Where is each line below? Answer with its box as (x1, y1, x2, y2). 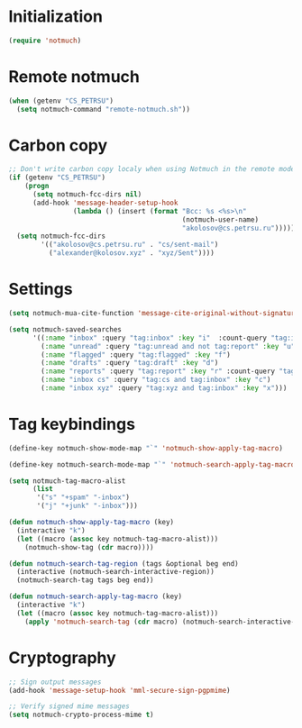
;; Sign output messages (8, 678, 102, 687)
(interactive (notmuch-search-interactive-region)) (16, 568, 215, 577)
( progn (24, 182, 50, 191)
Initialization (8, 6, 103, 27)
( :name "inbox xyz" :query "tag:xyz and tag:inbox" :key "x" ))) (41, 384, 288, 393)
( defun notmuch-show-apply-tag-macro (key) (8, 518, 175, 527)
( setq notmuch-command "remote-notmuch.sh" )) (16, 105, 191, 114)
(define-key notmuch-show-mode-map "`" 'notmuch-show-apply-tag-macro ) (8, 443, 283, 452)
